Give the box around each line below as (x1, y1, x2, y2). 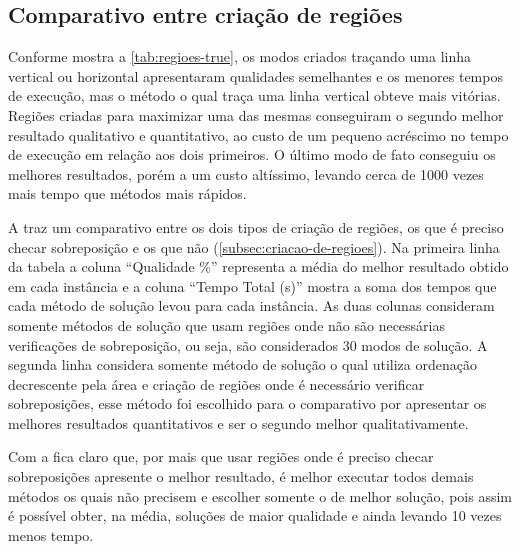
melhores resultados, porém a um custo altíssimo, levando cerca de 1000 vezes (8, 163, 484, 184)
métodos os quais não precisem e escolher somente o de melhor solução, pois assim (8, 485, 512, 506)
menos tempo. (8, 524, 94, 545)
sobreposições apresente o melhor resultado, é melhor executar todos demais (8, 466, 474, 487)
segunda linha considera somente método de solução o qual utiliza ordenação (8, 354, 477, 375)
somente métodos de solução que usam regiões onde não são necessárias (8, 314, 446, 335)
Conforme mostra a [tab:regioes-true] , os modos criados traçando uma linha (8, 46, 472, 67)
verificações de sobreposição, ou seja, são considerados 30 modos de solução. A (8, 334, 488, 355)
